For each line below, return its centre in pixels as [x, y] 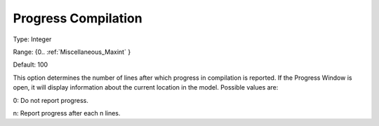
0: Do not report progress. [51, 100]
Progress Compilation [78, 18]
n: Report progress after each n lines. [67, 113]
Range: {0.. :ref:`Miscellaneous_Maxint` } [72, 52]
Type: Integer [32, 39]
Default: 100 [31, 65]
